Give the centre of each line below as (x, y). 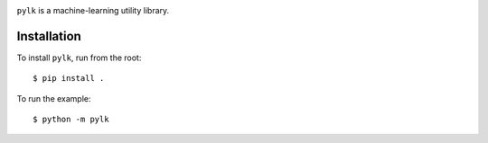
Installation (49, 36)
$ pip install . (69, 78)
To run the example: (54, 98)
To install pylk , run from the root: (79, 58)
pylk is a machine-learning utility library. (93, 10)
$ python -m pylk (71, 120)
